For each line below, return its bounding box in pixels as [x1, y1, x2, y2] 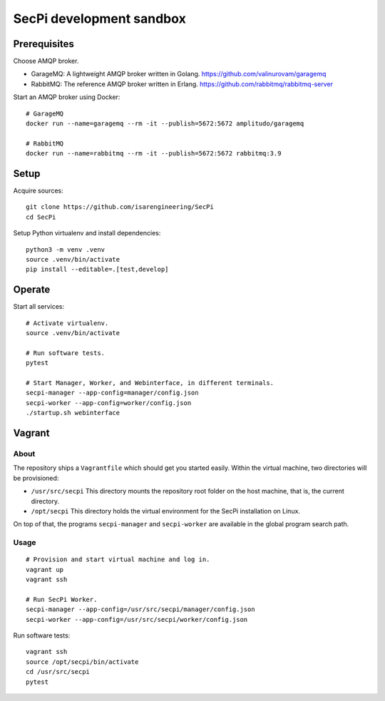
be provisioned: [13, 474, 59, 482]
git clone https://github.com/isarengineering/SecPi [26, 203, 214, 211]
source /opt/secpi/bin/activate [26, 657, 139, 666]
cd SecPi [26, 213, 56, 221]
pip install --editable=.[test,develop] [26, 265, 169, 274]
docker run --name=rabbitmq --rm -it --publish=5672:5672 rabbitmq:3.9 [26, 150, 282, 158]
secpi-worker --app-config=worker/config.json [26, 399, 192, 406]
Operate [13, 284, 51, 296]
